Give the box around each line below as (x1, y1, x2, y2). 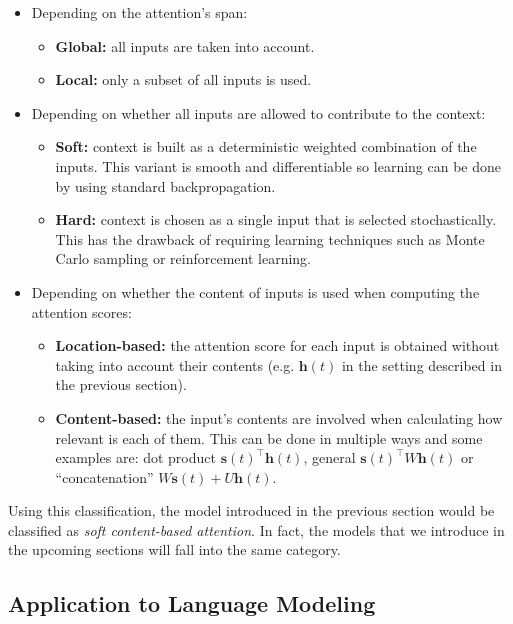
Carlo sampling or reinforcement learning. (55, 248, 311, 269)
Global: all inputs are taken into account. (55, 35, 315, 56)
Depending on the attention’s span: (31, 2, 248, 22)
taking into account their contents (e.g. (55, 354, 295, 375)
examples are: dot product (55, 447, 216, 468)
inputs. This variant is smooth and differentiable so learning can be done (55, 155, 502, 176)
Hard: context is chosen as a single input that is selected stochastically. (55, 209, 497, 230)
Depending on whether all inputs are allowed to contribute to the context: (31, 102, 486, 123)
